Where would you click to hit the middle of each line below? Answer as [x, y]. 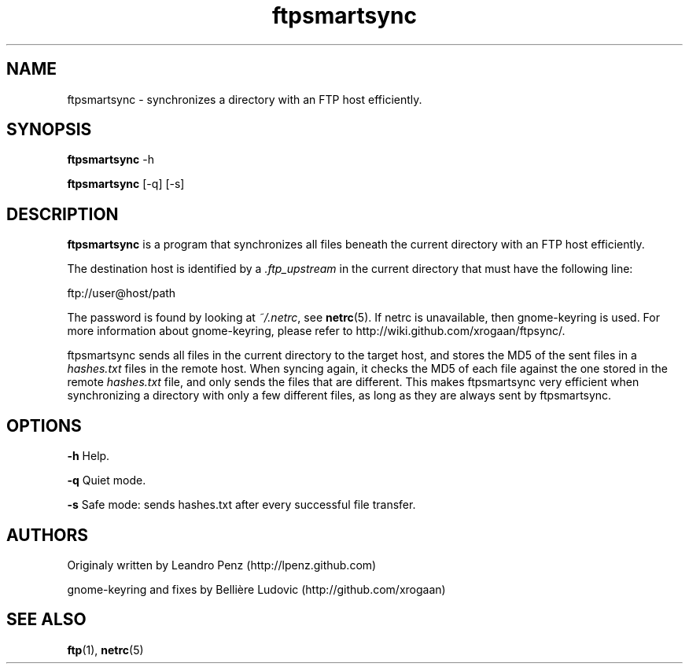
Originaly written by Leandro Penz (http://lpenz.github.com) [222, 565]
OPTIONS [44, 425]
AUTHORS [48, 535]
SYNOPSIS [49, 130]
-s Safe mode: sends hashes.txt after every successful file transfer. [241, 505]
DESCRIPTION [63, 214]
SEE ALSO [46, 620]
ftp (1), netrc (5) [105, 650]
